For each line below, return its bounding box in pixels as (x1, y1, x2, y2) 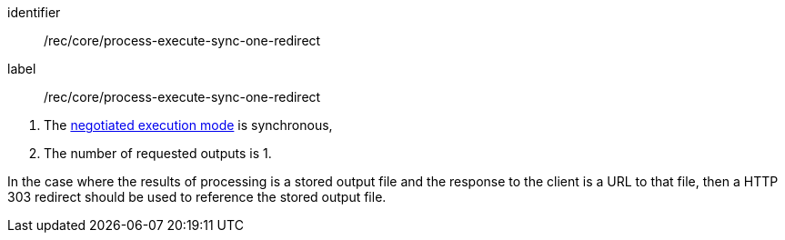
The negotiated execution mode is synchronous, (44, 117, 333, 133)
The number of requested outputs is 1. (44, 145, 272, 161)
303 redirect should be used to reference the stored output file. (7, 189, 387, 205)
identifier (7, 5, 61, 20)
